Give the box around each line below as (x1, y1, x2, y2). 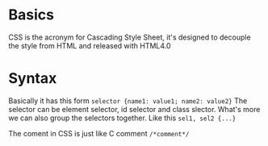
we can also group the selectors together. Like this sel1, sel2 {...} (8, 113, 237, 123)
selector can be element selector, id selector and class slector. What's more (8, 104, 261, 114)
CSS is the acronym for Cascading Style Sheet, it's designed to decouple (8, 32, 252, 42)
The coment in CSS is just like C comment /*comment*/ (8, 128, 190, 138)
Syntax (8, 69, 57, 88)
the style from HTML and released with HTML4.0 (8, 40, 171, 50)
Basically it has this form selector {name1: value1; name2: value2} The (8, 95, 248, 106)
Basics (8, 6, 55, 24)
